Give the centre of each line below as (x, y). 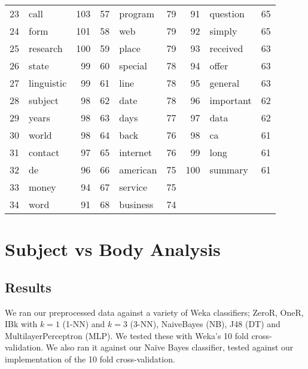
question (227, 13)
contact (44, 152)
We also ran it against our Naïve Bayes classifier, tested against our (170, 347)
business (136, 204)
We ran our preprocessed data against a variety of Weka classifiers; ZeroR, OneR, (154, 312)
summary (229, 170)
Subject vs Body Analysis (113, 249)
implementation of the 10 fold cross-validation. (90, 359)
